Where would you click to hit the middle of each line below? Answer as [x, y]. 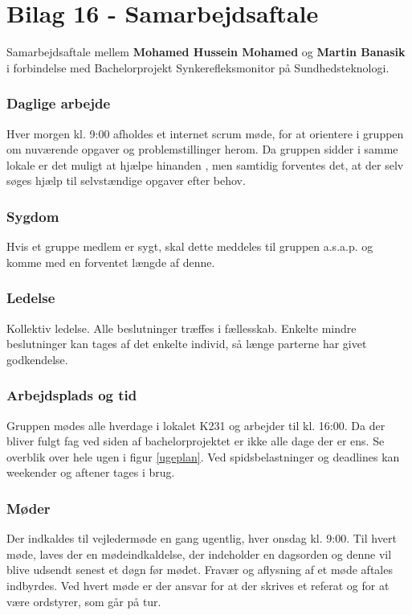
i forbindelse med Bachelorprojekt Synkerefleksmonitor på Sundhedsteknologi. [198, 67]
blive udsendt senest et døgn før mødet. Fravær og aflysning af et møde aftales [200, 570]
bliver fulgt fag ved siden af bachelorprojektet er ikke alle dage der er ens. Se [196, 441]
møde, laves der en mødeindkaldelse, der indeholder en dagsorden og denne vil [199, 553]
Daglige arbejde [59, 103]
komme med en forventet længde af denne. [111, 262]
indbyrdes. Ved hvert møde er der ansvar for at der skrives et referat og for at [198, 585]
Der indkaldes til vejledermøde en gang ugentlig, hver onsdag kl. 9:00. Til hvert [202, 538]
